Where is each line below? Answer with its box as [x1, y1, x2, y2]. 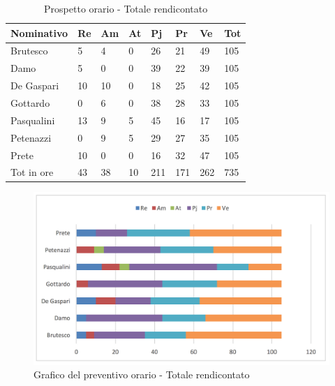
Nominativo [10, 25, 68, 40]
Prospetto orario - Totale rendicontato [44, 1, 208, 15]
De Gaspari [10, 78, 59, 93]
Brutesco [10, 43, 48, 58]
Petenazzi [10, 130, 52, 144]
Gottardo [10, 95, 50, 110]
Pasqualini [10, 112, 55, 127]
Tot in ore [10, 165, 54, 179]
